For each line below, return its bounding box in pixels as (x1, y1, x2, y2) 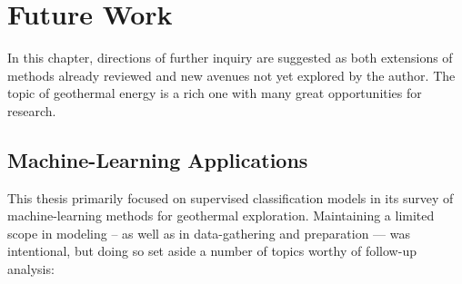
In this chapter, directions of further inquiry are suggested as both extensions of (7, 48, 453, 67)
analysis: (7, 260, 55, 279)
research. (7, 101, 56, 120)
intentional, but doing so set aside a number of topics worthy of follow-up (7, 241, 417, 260)
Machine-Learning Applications (7, 145, 308, 173)
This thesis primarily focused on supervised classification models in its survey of (7, 188, 454, 207)
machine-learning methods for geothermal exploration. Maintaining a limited (7, 206, 435, 225)
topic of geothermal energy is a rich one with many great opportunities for (7, 83, 422, 103)
